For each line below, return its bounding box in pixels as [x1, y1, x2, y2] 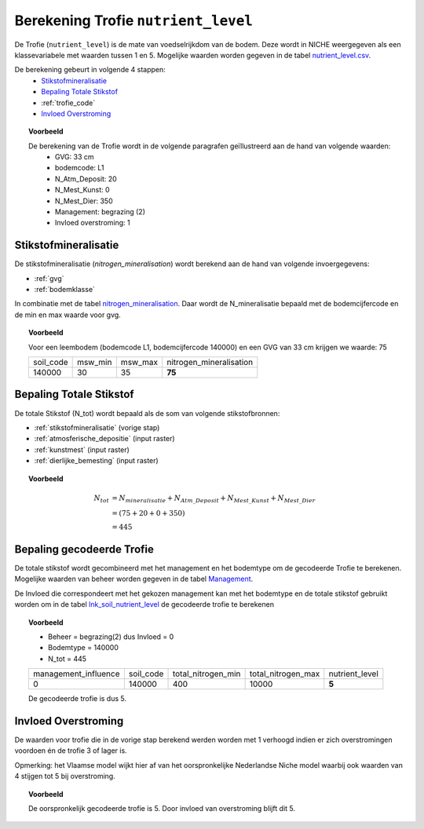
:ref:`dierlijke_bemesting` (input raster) [34, 456, 159, 466]
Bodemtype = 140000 [48, 643, 119, 652]
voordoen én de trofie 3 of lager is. [14, 746, 127, 755]
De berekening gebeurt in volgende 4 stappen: [14, 65, 166, 75]
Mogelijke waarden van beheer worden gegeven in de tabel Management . [14, 574, 254, 584]
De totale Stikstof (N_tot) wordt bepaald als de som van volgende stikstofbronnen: [14, 408, 280, 418]
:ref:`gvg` [34, 273, 64, 283]
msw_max [120, 357, 159, 368]
